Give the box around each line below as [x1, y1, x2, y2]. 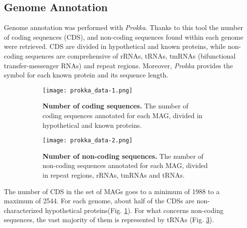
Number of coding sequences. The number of [43, 101, 189, 111]
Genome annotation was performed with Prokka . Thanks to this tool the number [4, 22, 244, 32]
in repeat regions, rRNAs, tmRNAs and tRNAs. [43, 170, 185, 180]
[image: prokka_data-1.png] [43, 87, 133, 94]
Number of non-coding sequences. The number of [43, 151, 203, 161]
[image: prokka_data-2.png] [43, 137, 133, 144]
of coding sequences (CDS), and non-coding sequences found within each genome [4, 31, 244, 42]
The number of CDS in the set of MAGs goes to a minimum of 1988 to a [4, 186, 220, 196]
